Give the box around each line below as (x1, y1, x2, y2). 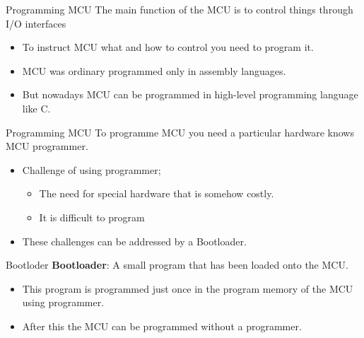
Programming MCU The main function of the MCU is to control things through (6, 2, 353, 16)
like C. (22, 100, 51, 115)
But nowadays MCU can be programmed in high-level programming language (22, 87, 358, 102)
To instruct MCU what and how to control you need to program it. (22, 40, 314, 54)
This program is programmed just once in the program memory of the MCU (22, 281, 353, 296)
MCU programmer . (6, 139, 88, 153)
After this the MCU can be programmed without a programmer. (22, 318, 302, 333)
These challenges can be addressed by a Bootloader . (22, 233, 247, 248)
